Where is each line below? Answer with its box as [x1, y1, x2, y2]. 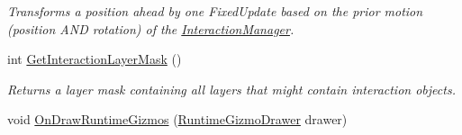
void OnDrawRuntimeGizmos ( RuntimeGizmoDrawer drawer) [7, 110, 348, 129]
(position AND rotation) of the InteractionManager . [7, 19, 294, 38]
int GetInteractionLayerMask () [7, 49, 182, 68]
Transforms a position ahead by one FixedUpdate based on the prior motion [7, 2, 423, 20]
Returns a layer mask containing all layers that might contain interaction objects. [7, 79, 456, 98]
